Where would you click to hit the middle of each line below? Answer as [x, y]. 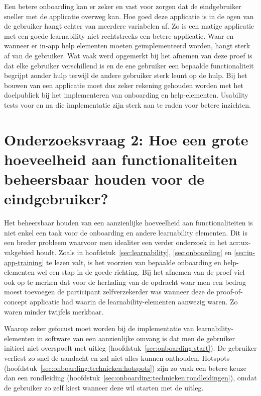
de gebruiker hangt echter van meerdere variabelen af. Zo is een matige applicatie [129, 26]
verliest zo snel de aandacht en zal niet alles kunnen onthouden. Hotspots [117, 358]
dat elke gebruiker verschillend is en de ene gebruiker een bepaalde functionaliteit [129, 65]
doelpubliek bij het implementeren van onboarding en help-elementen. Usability [126, 95]
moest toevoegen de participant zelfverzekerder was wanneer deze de [109, 292]
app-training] [24, 262]
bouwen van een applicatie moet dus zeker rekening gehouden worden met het [124, 85]
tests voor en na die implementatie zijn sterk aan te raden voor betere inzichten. [127, 104]
